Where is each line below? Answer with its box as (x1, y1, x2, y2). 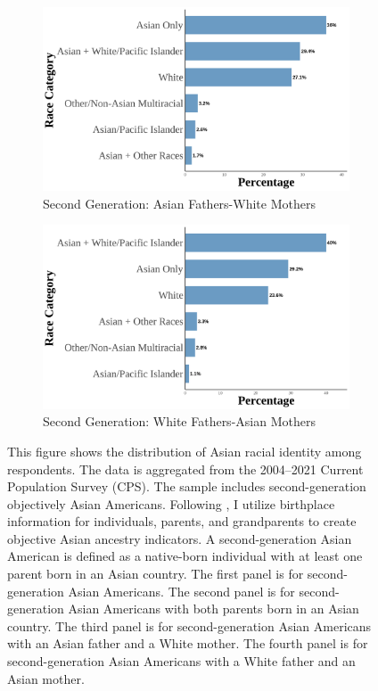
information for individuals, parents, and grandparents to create (7, 512, 357, 531)
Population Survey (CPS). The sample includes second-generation (7, 477, 366, 496)
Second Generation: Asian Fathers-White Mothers (43, 193, 316, 212)
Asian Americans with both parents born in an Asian (68, 599, 359, 618)
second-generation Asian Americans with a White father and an (7, 652, 356, 670)
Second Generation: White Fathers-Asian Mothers (43, 412, 316, 431)
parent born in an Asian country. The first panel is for (7, 564, 304, 583)
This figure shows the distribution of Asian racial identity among (7, 441, 362, 460)
